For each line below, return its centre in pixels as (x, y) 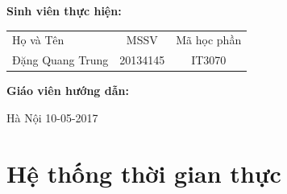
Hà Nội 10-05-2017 (52, 117)
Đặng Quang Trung (60, 60)
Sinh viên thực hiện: (64, 10)
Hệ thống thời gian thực (144, 173)
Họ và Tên (38, 40)
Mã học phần (209, 40)
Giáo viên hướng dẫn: (68, 91)
